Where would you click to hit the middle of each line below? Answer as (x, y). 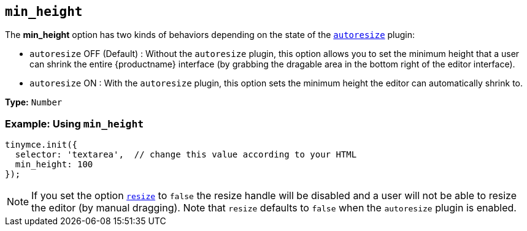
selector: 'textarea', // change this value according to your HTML (186, 155)
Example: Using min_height (75, 123)
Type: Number (34, 102)
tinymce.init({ (41, 145)
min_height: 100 (54, 165)
